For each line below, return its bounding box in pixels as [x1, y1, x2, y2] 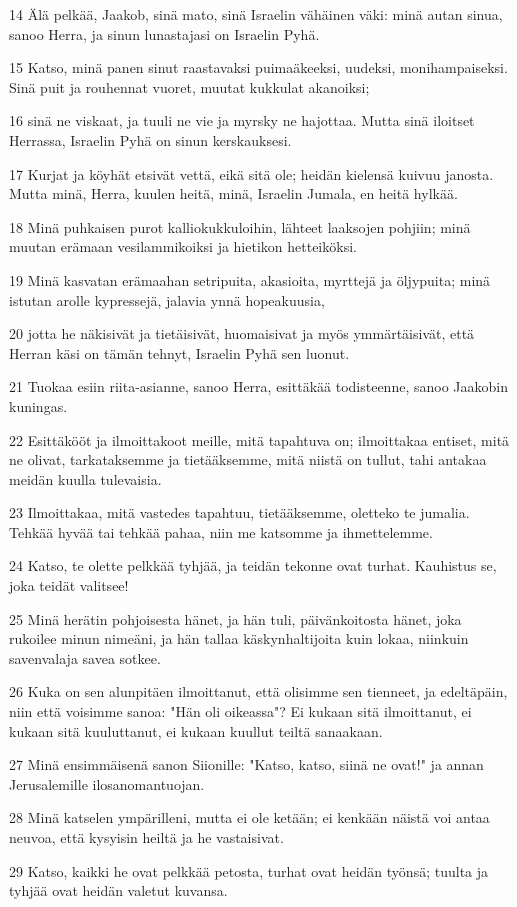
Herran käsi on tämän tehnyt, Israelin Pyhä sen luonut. [9, 342, 350, 363]
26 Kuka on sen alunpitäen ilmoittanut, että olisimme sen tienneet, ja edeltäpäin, [9, 681, 508, 702]
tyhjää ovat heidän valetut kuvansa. [9, 880, 228, 901]
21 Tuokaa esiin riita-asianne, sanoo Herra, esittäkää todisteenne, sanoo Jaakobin [9, 376, 508, 397]
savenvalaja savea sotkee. [9, 647, 161, 668]
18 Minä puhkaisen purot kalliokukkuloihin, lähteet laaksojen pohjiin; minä [9, 216, 471, 237]
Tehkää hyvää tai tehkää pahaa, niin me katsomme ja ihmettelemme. [9, 521, 433, 542]
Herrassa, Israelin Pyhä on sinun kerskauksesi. [9, 129, 292, 150]
